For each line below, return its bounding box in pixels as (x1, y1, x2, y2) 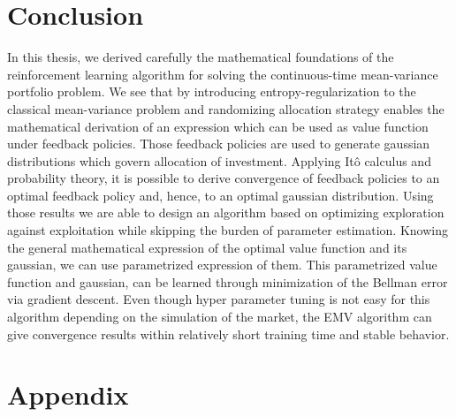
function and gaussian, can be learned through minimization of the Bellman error (7, 272, 448, 291)
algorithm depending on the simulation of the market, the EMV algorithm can (7, 307, 432, 326)
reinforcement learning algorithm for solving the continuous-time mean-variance (7, 64, 438, 83)
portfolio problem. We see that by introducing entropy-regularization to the (7, 82, 416, 101)
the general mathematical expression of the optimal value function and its (7, 238, 407, 256)
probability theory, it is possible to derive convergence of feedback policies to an (7, 169, 440, 187)
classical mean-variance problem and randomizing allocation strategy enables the (7, 99, 445, 118)
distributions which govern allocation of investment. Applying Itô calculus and (7, 151, 431, 170)
